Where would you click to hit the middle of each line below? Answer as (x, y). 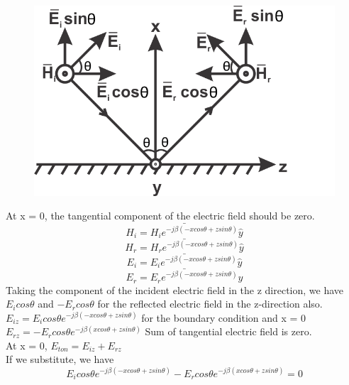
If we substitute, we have (60, 359)
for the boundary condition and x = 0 (224, 317)
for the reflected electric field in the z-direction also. (210, 304)
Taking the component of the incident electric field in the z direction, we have (175, 289)
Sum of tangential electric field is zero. (228, 331)
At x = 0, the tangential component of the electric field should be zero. (160, 216)
